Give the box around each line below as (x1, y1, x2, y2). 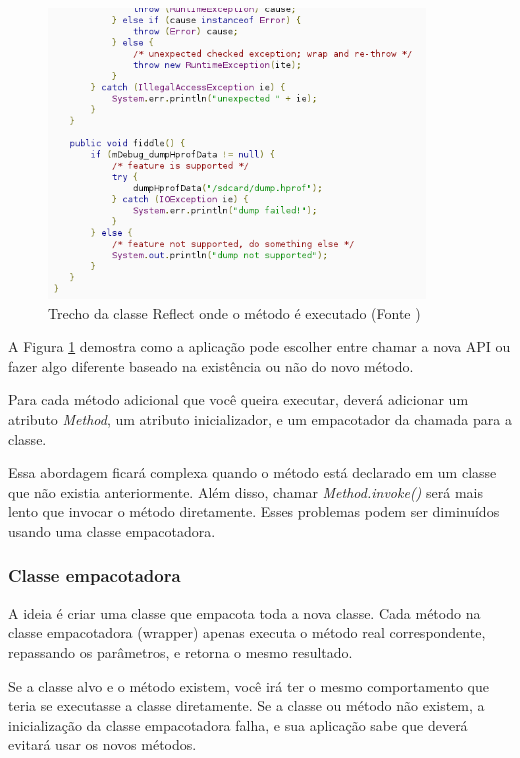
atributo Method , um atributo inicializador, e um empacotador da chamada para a (8, 408, 512, 429)
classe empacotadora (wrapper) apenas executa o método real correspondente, (8, 622, 486, 643)
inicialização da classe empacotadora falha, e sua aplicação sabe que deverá (8, 714, 468, 735)
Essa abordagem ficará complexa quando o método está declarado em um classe (8, 462, 497, 483)
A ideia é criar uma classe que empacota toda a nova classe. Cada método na (8, 602, 481, 623)
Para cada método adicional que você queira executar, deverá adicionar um (8, 389, 469, 410)
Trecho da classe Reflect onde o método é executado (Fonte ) (48, 302, 421, 323)
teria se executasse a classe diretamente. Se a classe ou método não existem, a (8, 695, 485, 716)
